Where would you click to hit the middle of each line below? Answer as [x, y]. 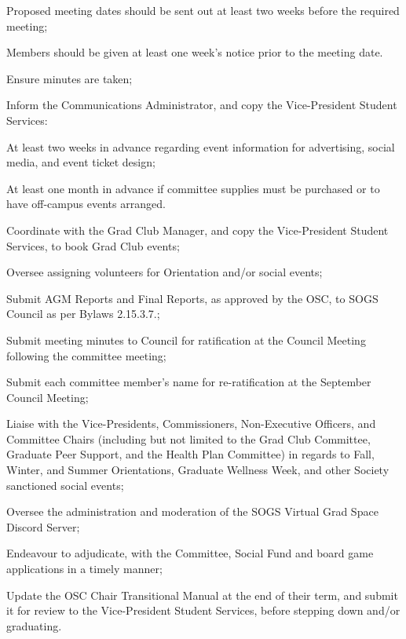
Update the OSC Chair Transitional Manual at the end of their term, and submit [202, 595]
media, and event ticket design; [81, 162]
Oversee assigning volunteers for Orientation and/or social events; [165, 272]
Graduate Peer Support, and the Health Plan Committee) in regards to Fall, [190, 454]
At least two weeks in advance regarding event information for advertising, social [201, 146]
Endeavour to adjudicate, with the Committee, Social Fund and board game [190, 553]
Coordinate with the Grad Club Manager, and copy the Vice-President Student [198, 230]
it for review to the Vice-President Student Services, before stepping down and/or [203, 610]
